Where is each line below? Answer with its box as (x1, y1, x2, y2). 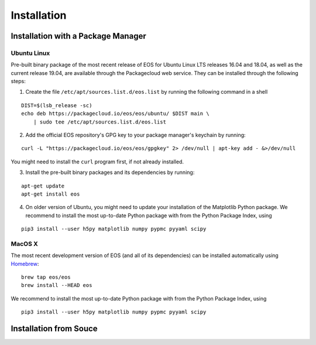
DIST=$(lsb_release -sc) (21, 102, 92, 108)
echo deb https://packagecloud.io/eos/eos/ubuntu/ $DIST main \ (21, 110, 210, 117)
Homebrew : (11, 260, 39, 267)
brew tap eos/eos (21, 274, 71, 281)
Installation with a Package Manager (11, 31, 146, 41)
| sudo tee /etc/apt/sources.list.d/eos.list (33, 118, 167, 125)
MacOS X (11, 240, 38, 248)
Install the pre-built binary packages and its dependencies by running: (25, 169, 195, 176)
